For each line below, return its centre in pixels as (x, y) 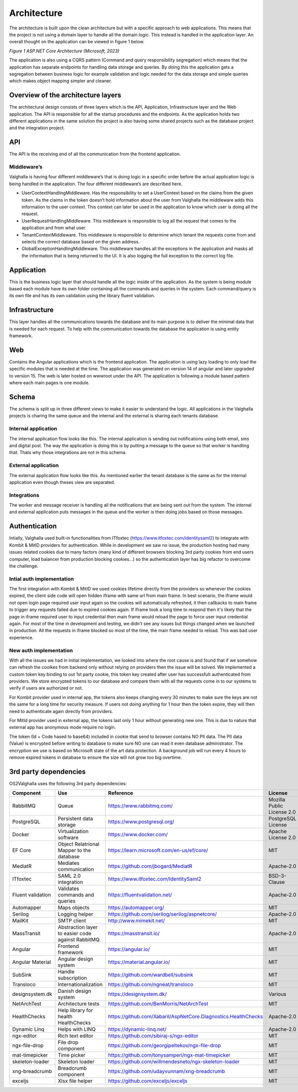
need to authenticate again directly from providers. (61, 711)
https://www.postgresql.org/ (141, 822)
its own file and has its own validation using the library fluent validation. (82, 296)
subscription (72, 978)
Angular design (76, 959)
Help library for (75, 1010)
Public (276, 806)
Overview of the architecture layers (65, 95)
